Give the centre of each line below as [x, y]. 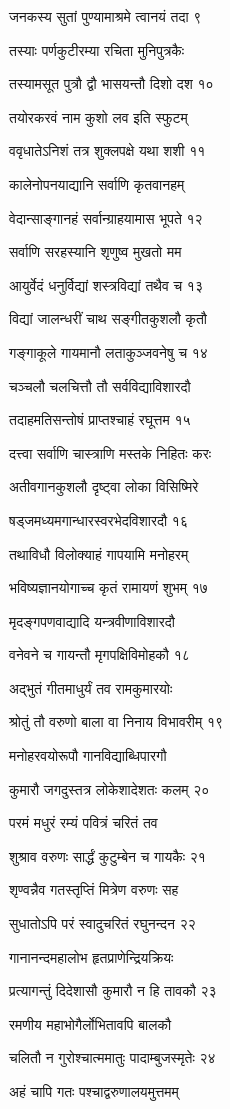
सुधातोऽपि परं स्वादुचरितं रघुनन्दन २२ [102, 923]
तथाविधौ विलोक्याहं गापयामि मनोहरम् [99, 553]
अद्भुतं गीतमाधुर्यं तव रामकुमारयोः [91, 687]
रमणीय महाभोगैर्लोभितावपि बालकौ [90, 1023]
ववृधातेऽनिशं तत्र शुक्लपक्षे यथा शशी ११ [107, 150]
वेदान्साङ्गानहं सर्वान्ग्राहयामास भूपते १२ [106, 217]
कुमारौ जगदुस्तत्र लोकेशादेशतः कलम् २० [109, 788]
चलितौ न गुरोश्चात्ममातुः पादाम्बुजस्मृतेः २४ [112, 1057]
